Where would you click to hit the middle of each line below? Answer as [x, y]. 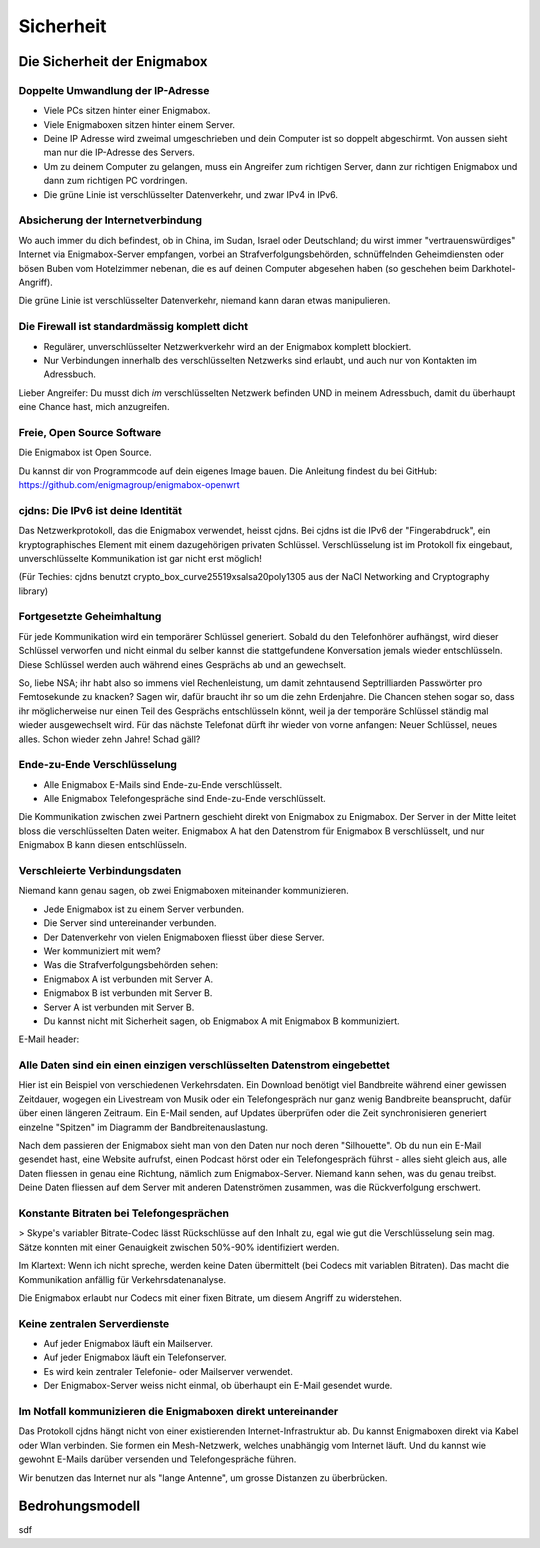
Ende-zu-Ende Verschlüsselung [97, 765]
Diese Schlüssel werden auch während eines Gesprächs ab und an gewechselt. [182, 664]
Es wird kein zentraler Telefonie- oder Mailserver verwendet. [168, 1371]
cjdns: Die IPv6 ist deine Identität [100, 510]
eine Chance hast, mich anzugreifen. [94, 407]
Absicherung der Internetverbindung [110, 220]
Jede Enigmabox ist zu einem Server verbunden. [144, 909]
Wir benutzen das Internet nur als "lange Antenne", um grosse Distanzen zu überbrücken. [203, 1477]
